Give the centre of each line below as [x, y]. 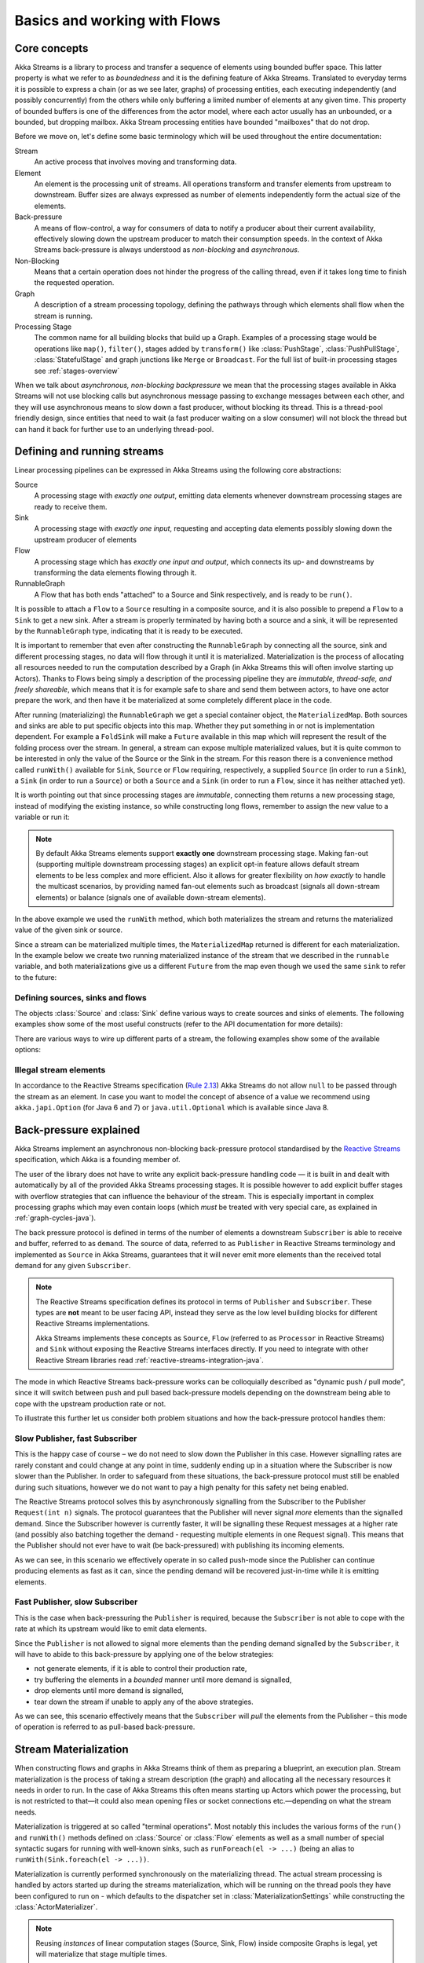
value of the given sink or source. [69, 930]
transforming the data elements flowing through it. [115, 572]
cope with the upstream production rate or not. [90, 1404]
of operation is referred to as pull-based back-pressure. [105, 1727]
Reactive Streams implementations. [93, 1324]
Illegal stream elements [60, 1069]
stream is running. [64, 316]
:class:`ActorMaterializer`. [56, 1906]
